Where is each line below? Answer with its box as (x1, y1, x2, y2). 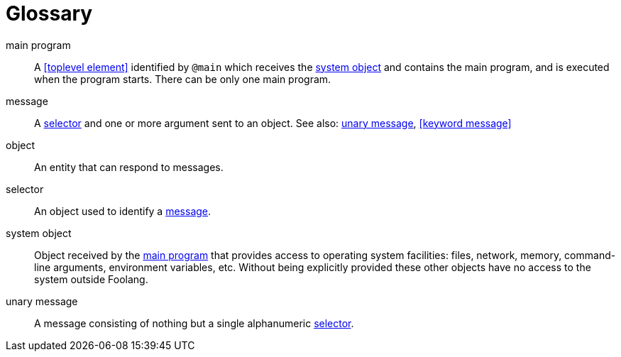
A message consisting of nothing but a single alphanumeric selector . (34, 317, 354, 329)
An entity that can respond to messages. (34, 160, 224, 173)
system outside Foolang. (34, 273, 148, 285)
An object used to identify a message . (34, 204, 211, 217)
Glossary (6, 1, 93, 26)
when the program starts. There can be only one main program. (34, 72, 331, 85)
